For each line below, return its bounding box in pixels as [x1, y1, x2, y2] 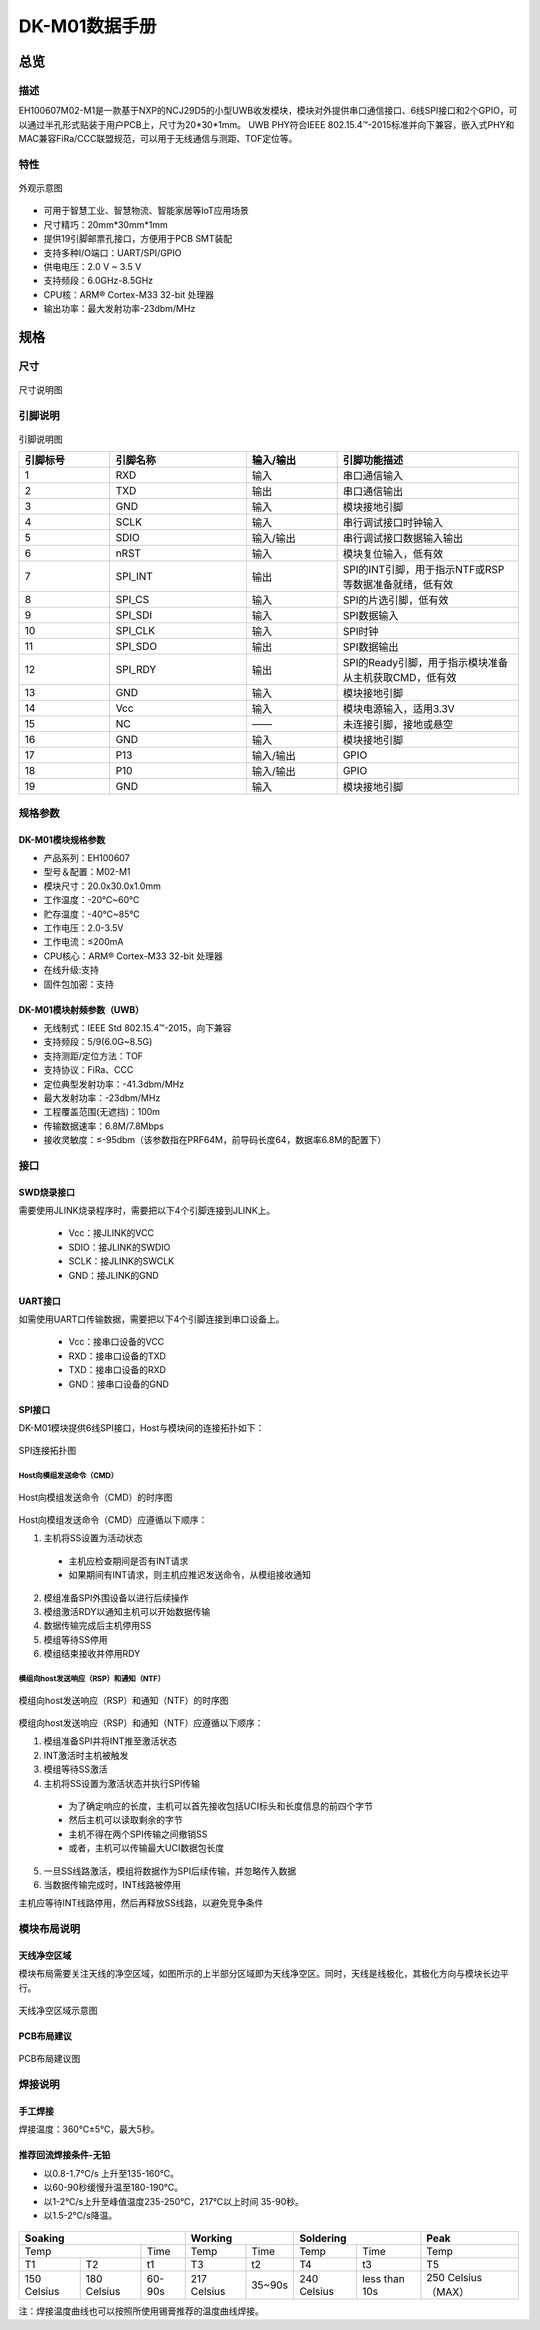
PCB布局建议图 [18, 2053, 81, 2065]
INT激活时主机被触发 [43, 1749, 129, 1761]
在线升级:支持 [43, 964, 100, 976]
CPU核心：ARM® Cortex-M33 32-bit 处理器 [43, 950, 224, 962]
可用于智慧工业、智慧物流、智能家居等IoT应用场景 [43, 205, 250, 217]
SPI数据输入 [342, 609, 399, 623]
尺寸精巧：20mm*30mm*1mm [43, 218, 169, 230]
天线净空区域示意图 [18, 2005, 98, 2017]
